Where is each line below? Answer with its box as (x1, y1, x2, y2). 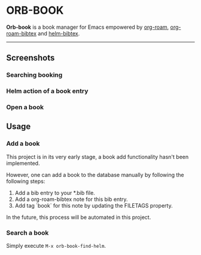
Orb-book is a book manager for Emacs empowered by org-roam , (6, 23, 169, 31)
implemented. (6, 160, 40, 167)
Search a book (6, 229, 49, 237)
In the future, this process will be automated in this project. (6, 214, 151, 221)
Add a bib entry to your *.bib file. (14, 189, 96, 196)
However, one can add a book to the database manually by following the (6, 171, 184, 178)
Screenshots (6, 53, 55, 63)
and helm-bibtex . (38, 29, 80, 37)
